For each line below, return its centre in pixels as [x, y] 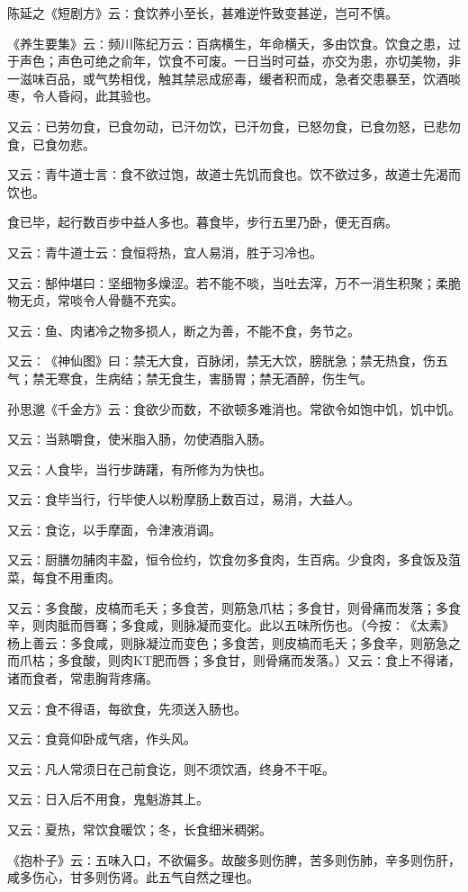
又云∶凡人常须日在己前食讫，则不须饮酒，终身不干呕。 [171, 768]
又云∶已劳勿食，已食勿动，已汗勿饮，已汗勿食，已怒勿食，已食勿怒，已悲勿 [234, 126]
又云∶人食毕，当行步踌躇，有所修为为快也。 [139, 469]
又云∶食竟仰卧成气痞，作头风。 [102, 739]
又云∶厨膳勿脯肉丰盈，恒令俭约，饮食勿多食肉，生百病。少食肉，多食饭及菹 [234, 559]
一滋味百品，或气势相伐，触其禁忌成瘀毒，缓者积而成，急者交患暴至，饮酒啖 [234, 78]
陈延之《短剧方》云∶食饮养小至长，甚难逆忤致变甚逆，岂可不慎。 [202, 13]
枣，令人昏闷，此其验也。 [83, 96]
